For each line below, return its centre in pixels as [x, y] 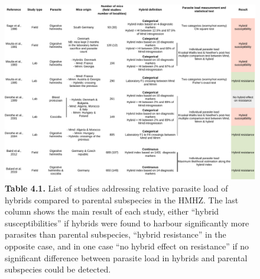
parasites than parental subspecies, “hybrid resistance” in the [116, 234]
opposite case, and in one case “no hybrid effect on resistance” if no [127, 246]
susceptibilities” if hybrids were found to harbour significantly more [127, 223]
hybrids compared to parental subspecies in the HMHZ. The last [122, 199]
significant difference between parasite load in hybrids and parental [126, 257]
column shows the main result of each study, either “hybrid [112, 211]
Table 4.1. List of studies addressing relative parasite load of [116, 188]
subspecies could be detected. [58, 269]
